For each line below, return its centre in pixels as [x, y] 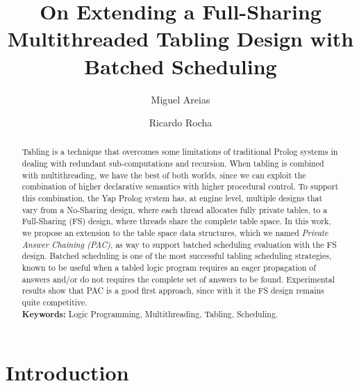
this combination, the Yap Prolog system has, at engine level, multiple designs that [172, 198]
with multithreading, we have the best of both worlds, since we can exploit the [164, 175]
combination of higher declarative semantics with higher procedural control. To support [180, 186]
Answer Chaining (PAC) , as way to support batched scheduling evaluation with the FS [179, 244]
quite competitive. [55, 302]
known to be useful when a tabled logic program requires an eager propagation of [169, 268]
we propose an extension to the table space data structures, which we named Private [175, 233]
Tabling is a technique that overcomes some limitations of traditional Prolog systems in [180, 152]
